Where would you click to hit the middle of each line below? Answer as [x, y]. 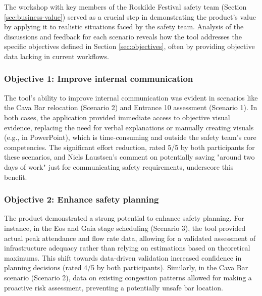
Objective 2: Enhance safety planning [82, 199]
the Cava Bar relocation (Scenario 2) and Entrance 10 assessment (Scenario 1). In [131, 107]
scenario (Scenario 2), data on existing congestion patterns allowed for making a [128, 277]
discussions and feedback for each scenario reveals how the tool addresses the [123, 36]
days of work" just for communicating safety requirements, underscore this [119, 166]
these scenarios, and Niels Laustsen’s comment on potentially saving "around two [129, 157]
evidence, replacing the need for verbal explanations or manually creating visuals [129, 127]
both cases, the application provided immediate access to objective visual [117, 117]
